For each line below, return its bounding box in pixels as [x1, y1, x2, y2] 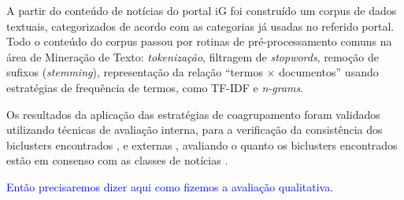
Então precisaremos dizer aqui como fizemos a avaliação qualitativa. [6, 178, 334, 194]
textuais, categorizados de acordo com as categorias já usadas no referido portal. [6, 17, 395, 34]
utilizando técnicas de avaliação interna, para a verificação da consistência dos [6, 121, 383, 138]
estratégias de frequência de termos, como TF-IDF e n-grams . [6, 79, 304, 95]
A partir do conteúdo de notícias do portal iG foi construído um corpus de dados [6, 2, 397, 18]
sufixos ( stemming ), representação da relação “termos [6, 64, 263, 80]
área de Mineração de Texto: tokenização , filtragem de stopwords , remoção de [6, 48, 379, 65]
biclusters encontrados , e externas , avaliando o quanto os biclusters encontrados [6, 136, 398, 153]
